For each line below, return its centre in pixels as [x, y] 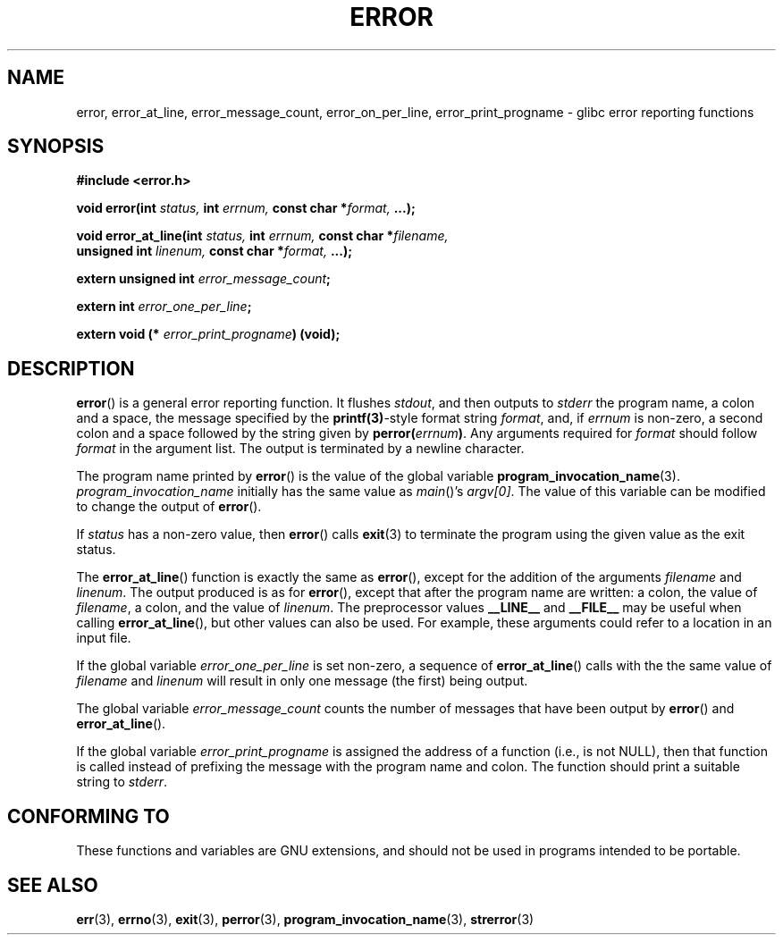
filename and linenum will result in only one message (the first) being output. [302, 681]
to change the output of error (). [169, 507]
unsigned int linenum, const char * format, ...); [214, 251]
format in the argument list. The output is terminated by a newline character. [300, 449]
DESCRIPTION [71, 368]
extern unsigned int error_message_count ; [203, 279]
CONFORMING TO [88, 816]
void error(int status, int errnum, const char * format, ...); [246, 208]
